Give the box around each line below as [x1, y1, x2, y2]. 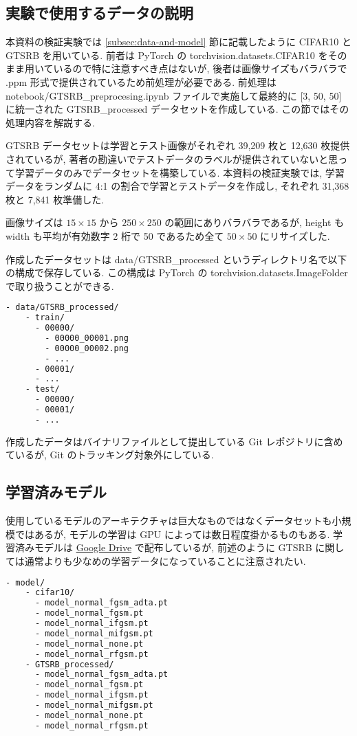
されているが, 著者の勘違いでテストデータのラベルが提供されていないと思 [6, 151, 338, 166]
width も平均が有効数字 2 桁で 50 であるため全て [6, 228, 224, 243]
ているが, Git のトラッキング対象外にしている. [6, 447, 214, 462]
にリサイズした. [260, 228, 330, 243]
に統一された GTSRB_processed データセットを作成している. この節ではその [6, 102, 349, 116]
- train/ [25, 313, 65, 323]
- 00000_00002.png [45, 343, 129, 353]
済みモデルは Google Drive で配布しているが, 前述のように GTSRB [14, 540, 312, 555]
